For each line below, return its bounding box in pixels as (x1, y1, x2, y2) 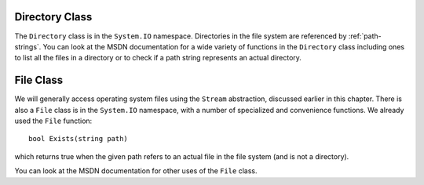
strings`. (14, 42, 42, 51)
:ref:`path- (348, 31, 382, 41)
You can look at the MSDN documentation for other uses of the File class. (14, 166, 258, 176)
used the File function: (14, 116, 93, 125)
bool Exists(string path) (28, 134, 129, 143)
